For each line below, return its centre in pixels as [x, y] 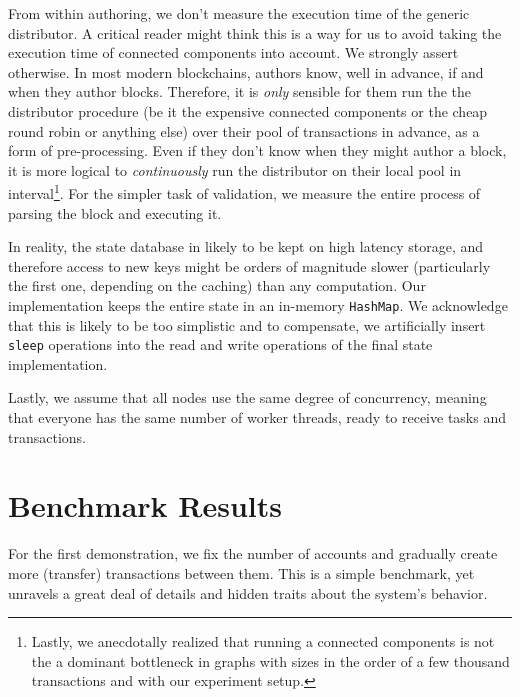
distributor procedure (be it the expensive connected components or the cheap [248, 110]
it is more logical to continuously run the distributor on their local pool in [235, 169]
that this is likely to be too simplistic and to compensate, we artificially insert [247, 324]
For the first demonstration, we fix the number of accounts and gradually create [253, 553]
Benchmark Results [145, 505]
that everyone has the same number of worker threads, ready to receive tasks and [257, 417]
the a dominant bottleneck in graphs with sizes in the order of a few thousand [270, 660]
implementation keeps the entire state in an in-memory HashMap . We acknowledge [258, 304]
